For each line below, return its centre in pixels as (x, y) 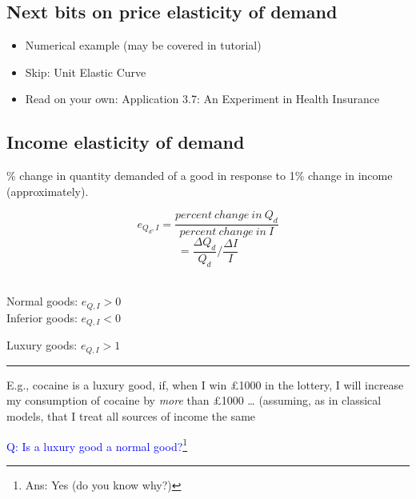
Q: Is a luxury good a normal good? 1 (97, 445)
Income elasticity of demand (126, 142)
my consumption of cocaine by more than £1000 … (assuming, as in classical (194, 400)
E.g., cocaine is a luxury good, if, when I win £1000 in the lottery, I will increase (205, 384)
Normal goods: (42, 301)
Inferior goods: (42, 317)
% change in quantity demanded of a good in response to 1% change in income (200, 176)
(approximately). (48, 191)
